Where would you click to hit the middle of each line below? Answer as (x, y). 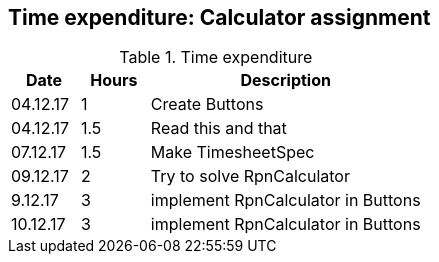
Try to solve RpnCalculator (250, 176)
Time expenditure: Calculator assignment (219, 17)
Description (285, 80)
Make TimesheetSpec (232, 152)
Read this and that (218, 128)
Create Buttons (207, 104)
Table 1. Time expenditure (216, 57)
